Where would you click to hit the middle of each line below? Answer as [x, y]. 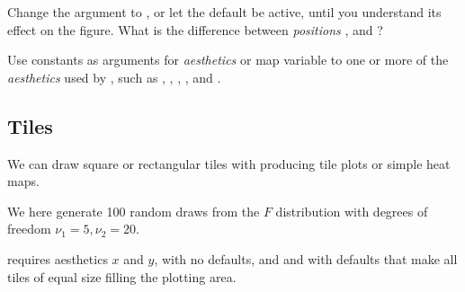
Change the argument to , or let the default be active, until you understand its [224, 12]
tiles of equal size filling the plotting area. [122, 276]
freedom [29, 229]
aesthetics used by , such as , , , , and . [114, 77]
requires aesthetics [58, 258]
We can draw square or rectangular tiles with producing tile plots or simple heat [229, 163]
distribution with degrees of [352, 211]
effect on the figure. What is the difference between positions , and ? [195, 29]
